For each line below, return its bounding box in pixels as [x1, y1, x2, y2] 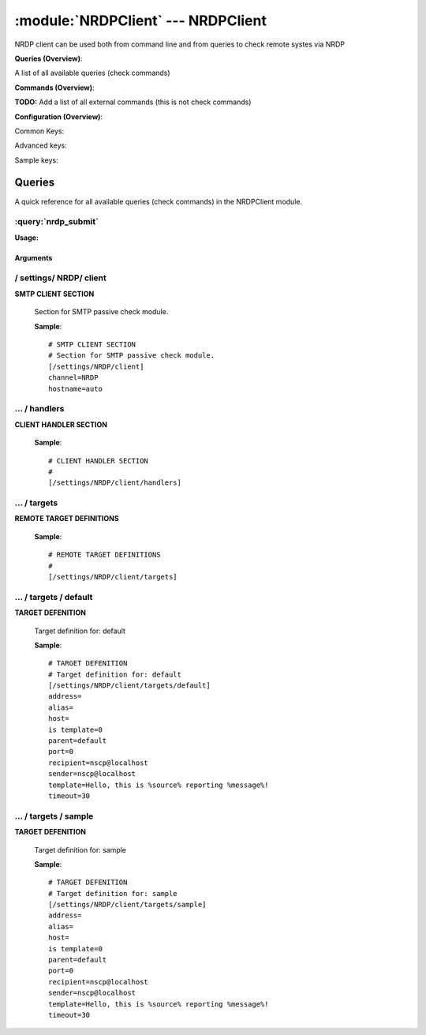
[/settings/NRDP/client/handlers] [48, 478, 181, 487]
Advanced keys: [14, 141, 67, 150]
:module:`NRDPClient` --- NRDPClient [14, 12, 267, 29]
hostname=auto [48, 384, 103, 393]
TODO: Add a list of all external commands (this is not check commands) [14, 97, 252, 107]
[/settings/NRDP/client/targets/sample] [48, 900, 207, 909]
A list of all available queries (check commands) [14, 68, 170, 78]
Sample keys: [14, 155, 58, 165]
